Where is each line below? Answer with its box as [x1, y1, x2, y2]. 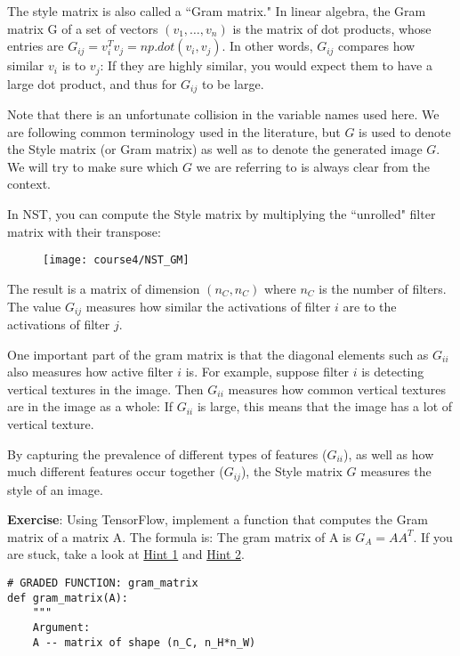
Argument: [32, 620, 91, 634]
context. [7, 174, 51, 193]
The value [7, 296, 61, 315]
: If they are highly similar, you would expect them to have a [100, 56, 432, 75]
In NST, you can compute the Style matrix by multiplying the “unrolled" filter [7, 205, 436, 223]
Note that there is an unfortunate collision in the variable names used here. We [7, 105, 440, 124]
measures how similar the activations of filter [85, 296, 331, 315]
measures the [360, 462, 432, 481]
